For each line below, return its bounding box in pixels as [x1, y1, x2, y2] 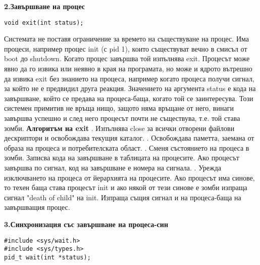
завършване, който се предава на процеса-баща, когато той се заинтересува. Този [4, 93, 253, 103]
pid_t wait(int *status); [4, 253, 91, 261]
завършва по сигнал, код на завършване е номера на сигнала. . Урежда [4, 162, 222, 172]
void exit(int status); [4, 19, 84, 26]
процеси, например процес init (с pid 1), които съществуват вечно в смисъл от [4, 43, 247, 54]
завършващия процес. [4, 202, 70, 212]
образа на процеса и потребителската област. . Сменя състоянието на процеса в [4, 142, 249, 153]
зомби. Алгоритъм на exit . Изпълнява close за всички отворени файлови [4, 122, 235, 133]
